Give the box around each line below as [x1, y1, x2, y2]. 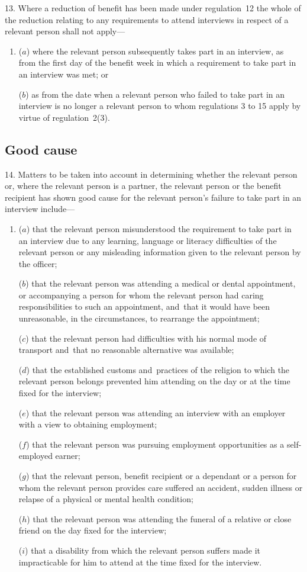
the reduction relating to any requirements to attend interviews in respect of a [5, 13, 289, 25]
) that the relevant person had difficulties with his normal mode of [25, 332, 267, 344]
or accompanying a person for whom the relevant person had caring [18, 288, 264, 301]
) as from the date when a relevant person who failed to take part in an [25, 88, 285, 100]
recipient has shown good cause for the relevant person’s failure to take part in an [5, 191, 302, 203]
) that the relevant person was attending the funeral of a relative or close [27, 512, 292, 525]
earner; [55, 449, 80, 462]
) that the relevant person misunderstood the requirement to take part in [26, 222, 292, 234]
